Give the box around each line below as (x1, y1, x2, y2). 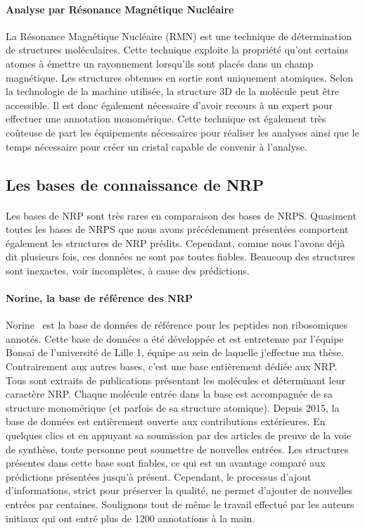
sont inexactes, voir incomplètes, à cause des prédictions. (6, 263, 250, 277)
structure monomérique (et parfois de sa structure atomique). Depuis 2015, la (6, 400, 340, 415)
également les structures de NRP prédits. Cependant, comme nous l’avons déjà (6, 235, 345, 250)
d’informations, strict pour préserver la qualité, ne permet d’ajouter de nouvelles (6, 483, 352, 498)
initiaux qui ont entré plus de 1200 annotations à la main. (6, 510, 255, 525)
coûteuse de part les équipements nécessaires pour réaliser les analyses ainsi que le (6, 125, 359, 139)
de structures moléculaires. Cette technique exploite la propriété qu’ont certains (6, 42, 349, 57)
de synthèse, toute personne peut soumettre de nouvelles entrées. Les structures (6, 441, 349, 456)
